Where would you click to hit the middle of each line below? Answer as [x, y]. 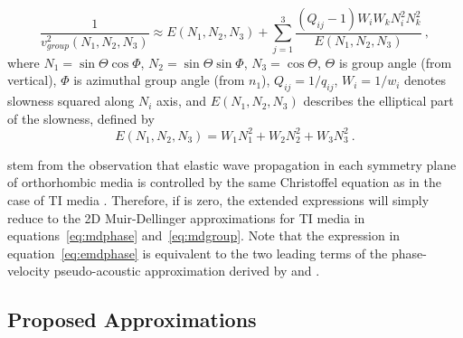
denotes [425, 80]
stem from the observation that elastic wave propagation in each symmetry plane [232, 164]
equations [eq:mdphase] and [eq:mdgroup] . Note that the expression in [204, 235]
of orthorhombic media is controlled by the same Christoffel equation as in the [224, 182]
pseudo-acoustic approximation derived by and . [187, 271]
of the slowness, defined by [81, 118]
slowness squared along [71, 101]
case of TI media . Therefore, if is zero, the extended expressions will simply [218, 200]
